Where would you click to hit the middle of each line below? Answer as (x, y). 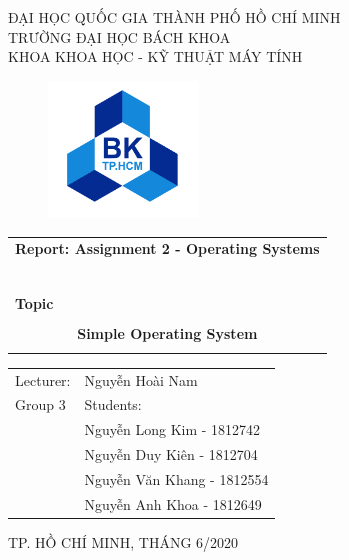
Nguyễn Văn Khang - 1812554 (176, 478)
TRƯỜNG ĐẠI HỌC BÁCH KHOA (119, 36)
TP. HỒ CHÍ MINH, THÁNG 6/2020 (123, 541)
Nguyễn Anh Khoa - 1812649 (173, 503)
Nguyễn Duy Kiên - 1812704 (171, 454)
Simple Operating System (167, 333)
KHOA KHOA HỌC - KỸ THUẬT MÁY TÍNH (155, 56)
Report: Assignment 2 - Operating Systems (167, 248)
